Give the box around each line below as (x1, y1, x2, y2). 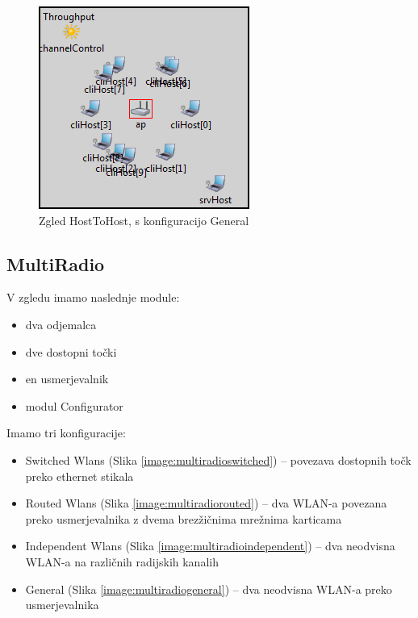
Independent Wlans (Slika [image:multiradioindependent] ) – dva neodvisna (25, 537, 395, 554)
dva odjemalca (25, 315, 97, 332)
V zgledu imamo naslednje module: (6, 289, 180, 306)
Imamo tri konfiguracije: (6, 424, 126, 441)
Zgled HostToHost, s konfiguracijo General (39, 211, 249, 228)
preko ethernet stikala (25, 467, 134, 484)
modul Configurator (25, 397, 123, 414)
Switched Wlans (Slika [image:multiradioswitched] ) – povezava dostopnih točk (25, 451, 412, 468)
